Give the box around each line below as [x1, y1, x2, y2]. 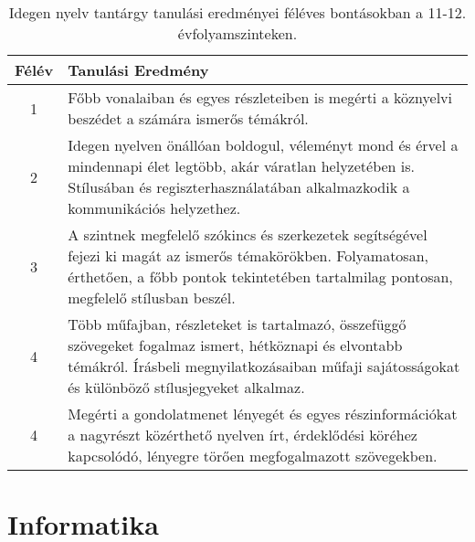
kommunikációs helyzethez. [68, 197, 241, 218]
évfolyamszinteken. [177, 23, 298, 44]
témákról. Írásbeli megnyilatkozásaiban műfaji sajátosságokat [68, 356, 460, 377]
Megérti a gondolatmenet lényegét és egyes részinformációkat [68, 403, 458, 424]
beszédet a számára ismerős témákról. [68, 108, 309, 129]
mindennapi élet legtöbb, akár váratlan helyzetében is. [68, 155, 416, 176]
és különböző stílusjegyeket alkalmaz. [68, 377, 305, 398]
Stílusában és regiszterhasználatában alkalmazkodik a [68, 176, 410, 197]
